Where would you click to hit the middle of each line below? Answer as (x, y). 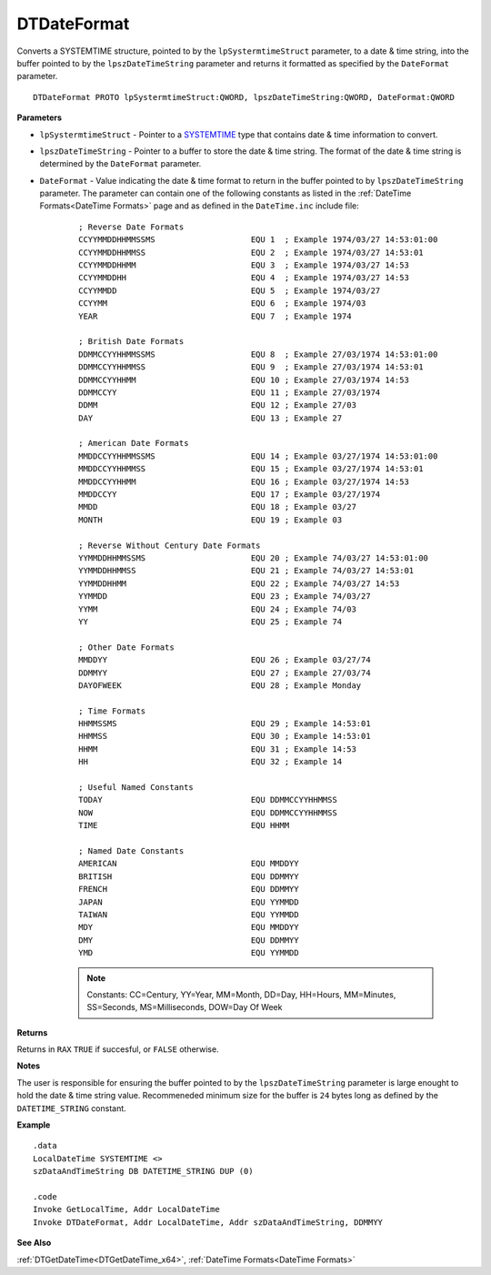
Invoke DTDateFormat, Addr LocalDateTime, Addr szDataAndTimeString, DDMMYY (208, 1222)
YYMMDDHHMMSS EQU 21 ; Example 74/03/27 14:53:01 (246, 571)
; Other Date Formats (126, 647)
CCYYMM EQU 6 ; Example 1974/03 (222, 304)
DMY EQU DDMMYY (189, 940)
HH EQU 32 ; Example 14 (210, 762)
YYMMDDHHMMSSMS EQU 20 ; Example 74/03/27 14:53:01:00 (254, 558)
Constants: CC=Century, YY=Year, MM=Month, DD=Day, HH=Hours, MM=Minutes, (241, 994)
